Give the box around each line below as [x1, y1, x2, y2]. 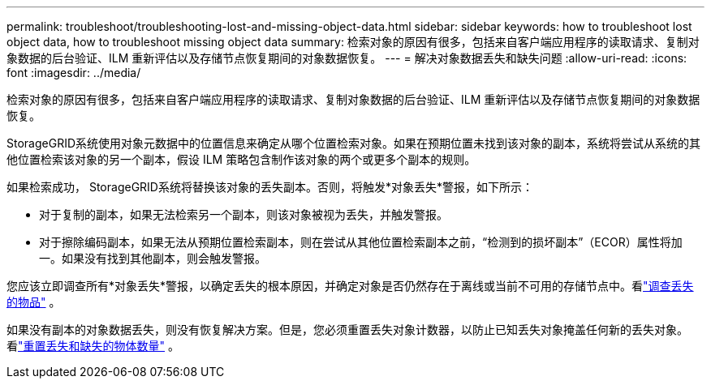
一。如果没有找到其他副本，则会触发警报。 [39, 251, 266, 265]
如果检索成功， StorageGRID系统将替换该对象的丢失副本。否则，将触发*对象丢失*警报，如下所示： [6, 180, 533, 194]
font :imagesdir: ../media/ [6, 66, 141, 79]
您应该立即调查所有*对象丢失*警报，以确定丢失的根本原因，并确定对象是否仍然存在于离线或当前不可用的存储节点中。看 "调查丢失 [6, 279, 694, 293]
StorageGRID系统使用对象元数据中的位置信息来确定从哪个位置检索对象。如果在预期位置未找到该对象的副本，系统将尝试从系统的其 [6, 136, 701, 150]
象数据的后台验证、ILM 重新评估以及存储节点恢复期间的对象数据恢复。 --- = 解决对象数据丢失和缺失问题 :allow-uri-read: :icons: [6, 51, 687, 65]
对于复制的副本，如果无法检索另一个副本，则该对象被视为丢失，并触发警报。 [39, 207, 448, 221]
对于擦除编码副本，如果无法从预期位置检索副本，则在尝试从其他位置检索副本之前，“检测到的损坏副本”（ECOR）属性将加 [39, 235, 683, 249]
